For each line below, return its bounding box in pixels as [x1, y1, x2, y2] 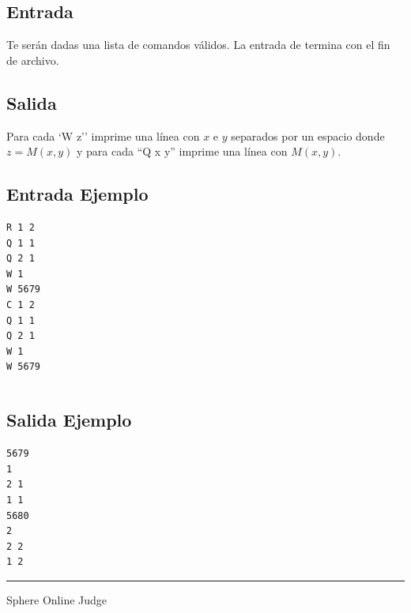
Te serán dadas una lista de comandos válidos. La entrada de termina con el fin [6, 36, 390, 53]
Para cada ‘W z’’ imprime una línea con [6, 127, 200, 144]
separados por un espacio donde [231, 127, 385, 144]
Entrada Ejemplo [6, 182, 149, 206]
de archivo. [6, 51, 59, 68]
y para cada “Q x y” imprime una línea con [77, 143, 288, 160]
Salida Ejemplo [6, 408, 132, 432]
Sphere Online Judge [6, 591, 107, 607]
